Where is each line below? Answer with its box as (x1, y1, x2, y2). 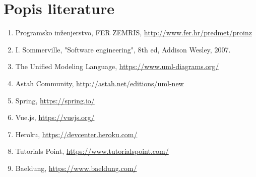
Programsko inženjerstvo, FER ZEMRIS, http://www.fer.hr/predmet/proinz (15, 27, 252, 38)
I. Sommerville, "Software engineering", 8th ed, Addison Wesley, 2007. (15, 44, 231, 54)
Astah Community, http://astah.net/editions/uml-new (15, 78, 184, 88)
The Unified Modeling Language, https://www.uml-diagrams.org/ (15, 61, 219, 72)
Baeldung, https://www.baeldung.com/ (15, 162, 137, 173)
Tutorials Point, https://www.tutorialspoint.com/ (15, 146, 169, 156)
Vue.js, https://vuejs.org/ (15, 112, 95, 123)
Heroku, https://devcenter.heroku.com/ (15, 129, 138, 139)
